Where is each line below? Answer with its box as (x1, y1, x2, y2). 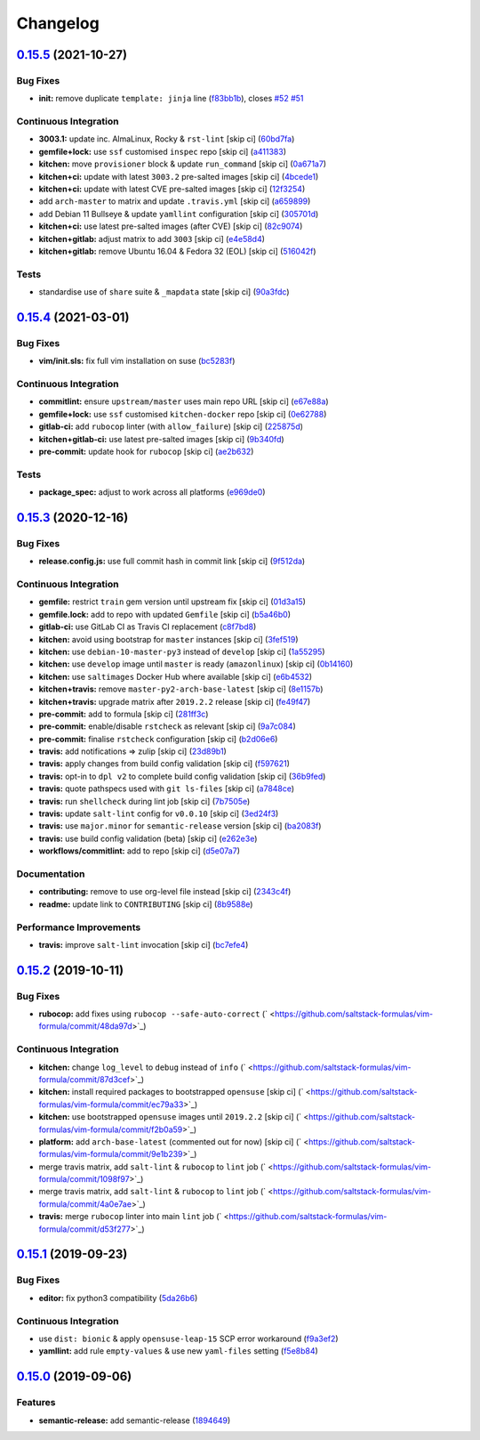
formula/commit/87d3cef (38, 1073, 131, 1085)
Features (16, 1396, 56, 1409)
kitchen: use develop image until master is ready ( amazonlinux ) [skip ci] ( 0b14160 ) (38, 659, 354, 669)
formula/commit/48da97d (38, 1021, 132, 1031)
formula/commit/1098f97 (38, 1174, 130, 1185)
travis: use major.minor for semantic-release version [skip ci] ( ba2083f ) (38, 821, 322, 831)
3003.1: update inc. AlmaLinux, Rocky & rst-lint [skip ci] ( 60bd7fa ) (38, 133, 295, 144)
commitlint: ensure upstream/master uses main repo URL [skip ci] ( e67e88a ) (38, 396, 329, 407)
